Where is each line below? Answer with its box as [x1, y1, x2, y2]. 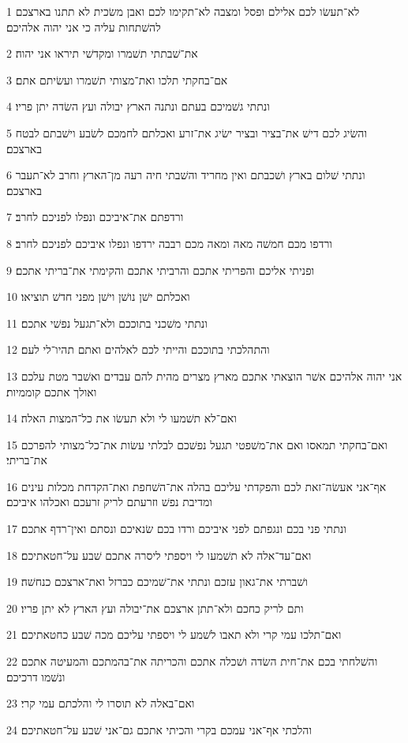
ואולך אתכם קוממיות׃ [6, 383, 97, 400]
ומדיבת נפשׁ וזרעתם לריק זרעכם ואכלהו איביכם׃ [6, 493, 212, 510]
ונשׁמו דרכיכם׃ [6, 668, 66, 685]
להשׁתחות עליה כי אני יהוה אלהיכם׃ [6, 18, 161, 35]
